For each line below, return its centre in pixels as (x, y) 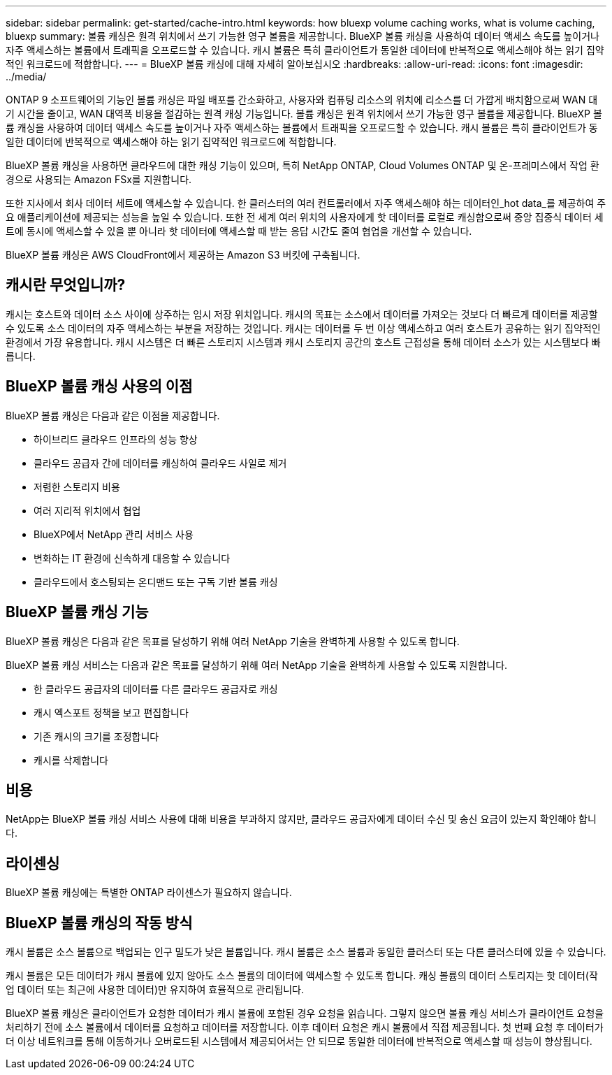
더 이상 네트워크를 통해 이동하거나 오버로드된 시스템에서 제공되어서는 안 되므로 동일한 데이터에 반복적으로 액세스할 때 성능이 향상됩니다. (299, 1041)
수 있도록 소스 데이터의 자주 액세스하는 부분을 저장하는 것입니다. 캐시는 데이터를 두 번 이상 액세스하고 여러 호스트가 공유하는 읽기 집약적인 (303, 328)
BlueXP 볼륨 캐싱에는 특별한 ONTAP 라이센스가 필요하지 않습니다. (149, 893)
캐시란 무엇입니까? (66, 285)
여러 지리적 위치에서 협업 (87, 510)
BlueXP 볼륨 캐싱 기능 (77, 612)
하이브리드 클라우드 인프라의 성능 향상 (116, 439)
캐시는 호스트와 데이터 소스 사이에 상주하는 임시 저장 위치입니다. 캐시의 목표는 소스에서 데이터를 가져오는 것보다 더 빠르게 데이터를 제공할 (302, 314)
